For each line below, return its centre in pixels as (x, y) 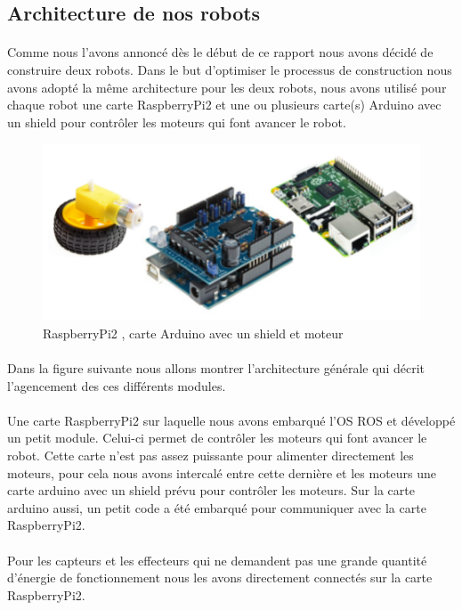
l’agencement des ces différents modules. (117, 385)
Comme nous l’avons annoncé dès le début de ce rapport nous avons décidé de (220, 52)
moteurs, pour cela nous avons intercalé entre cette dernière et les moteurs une (222, 472)
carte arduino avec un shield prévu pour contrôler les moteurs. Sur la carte (211, 490)
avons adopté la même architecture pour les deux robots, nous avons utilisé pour (227, 87)
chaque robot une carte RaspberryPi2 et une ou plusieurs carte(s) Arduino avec (224, 105)
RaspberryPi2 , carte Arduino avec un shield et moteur (193, 333)
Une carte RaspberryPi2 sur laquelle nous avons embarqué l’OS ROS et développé (231, 420)
